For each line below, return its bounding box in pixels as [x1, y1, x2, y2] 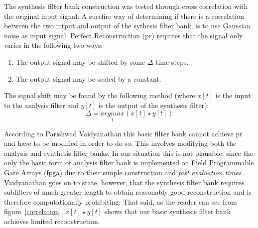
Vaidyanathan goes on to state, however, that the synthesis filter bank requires [4, 177, 245, 187]
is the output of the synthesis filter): [98, 100, 209, 110]
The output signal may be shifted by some [15, 56, 145, 67]
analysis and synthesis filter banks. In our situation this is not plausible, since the [4, 147, 253, 158]
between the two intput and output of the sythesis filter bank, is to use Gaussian [4, 20, 251, 31]
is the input [215, 90, 251, 101]
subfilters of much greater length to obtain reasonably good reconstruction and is [4, 187, 252, 197]
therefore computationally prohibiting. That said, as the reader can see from [4, 196, 237, 207]
